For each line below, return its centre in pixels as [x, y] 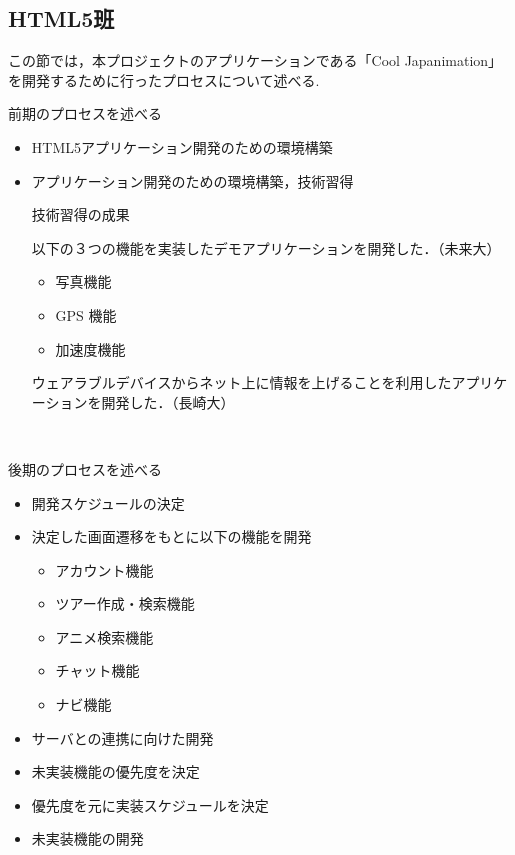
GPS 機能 [86, 314]
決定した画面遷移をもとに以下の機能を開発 [171, 536]
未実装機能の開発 [87, 838]
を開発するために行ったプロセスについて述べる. [164, 79]
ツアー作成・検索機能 [125, 603]
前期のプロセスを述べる [85, 113]
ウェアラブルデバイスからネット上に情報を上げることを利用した [241, 382]
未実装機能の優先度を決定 [115, 771]
